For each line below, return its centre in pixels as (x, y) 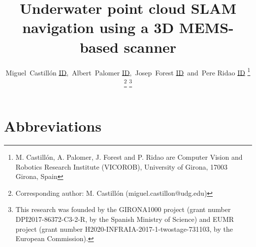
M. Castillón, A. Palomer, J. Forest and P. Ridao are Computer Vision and (129, 157)
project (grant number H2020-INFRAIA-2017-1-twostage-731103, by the (124, 229)
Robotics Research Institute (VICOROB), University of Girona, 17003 (122, 166)
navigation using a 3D (98, 27)
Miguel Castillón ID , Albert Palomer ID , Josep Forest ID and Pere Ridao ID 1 (128, 71)
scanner (150, 47)
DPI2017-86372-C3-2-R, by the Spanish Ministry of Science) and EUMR (125, 219)
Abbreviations (53, 126)
